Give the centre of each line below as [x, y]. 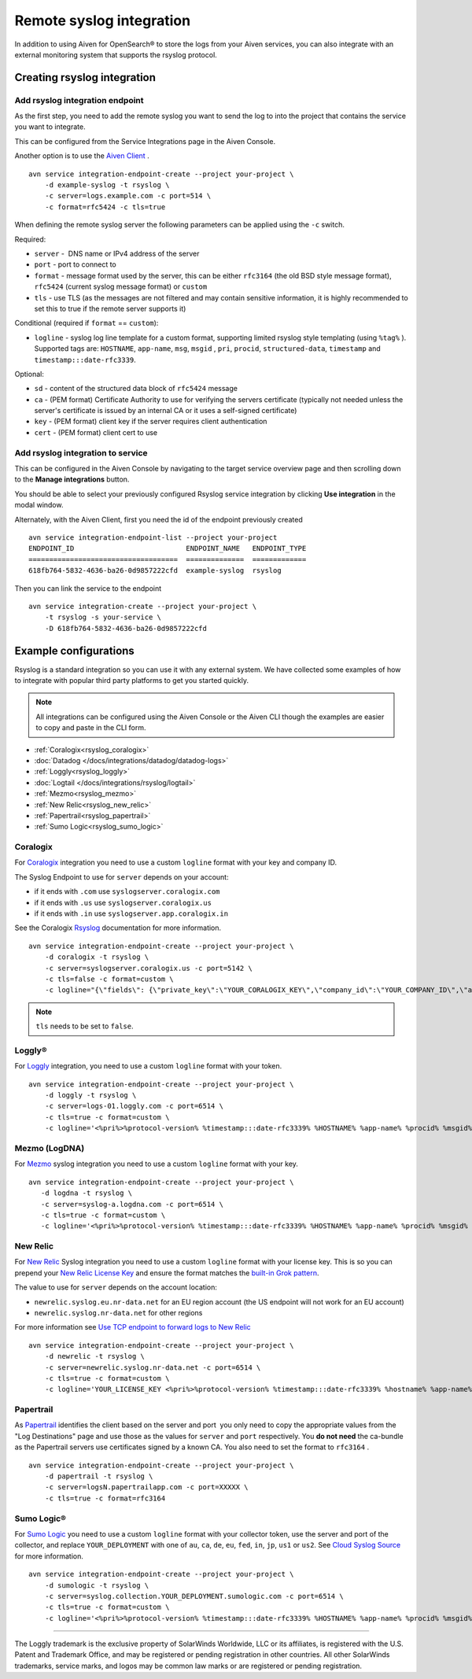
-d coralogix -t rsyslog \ [97, 957]
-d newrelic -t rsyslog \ [95, 1356]
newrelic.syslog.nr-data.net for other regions [118, 1313]
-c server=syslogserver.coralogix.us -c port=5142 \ [149, 968]
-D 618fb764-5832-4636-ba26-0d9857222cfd [126, 628]
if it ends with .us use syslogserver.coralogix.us [123, 902]
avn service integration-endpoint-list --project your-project [153, 537]
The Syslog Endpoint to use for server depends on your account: [122, 876]
